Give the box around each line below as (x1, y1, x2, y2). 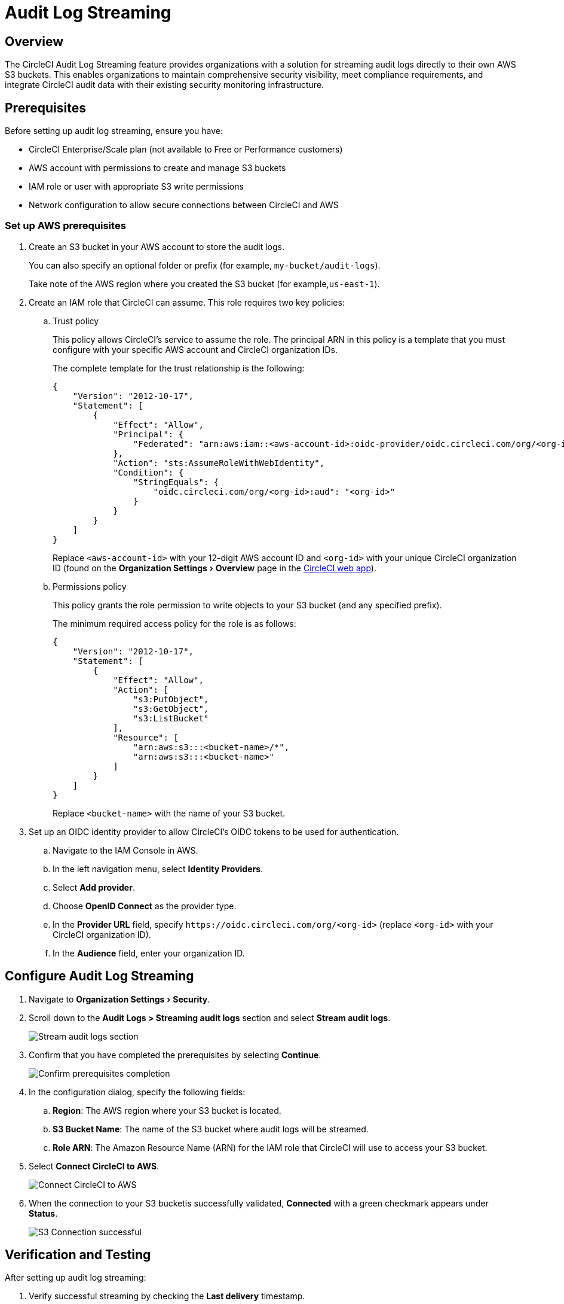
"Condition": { (113, 467, 184, 477)
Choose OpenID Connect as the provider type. (53, 900, 237, 911)
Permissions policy (53, 581, 127, 592)
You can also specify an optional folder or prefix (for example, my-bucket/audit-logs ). (29, 260, 381, 270)
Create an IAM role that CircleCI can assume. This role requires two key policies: (29, 297, 345, 307)
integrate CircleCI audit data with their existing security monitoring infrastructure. (5, 80, 324, 90)
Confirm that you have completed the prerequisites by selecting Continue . (29, 1049, 321, 1060)
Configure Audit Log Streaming (5, 968, 194, 984)
